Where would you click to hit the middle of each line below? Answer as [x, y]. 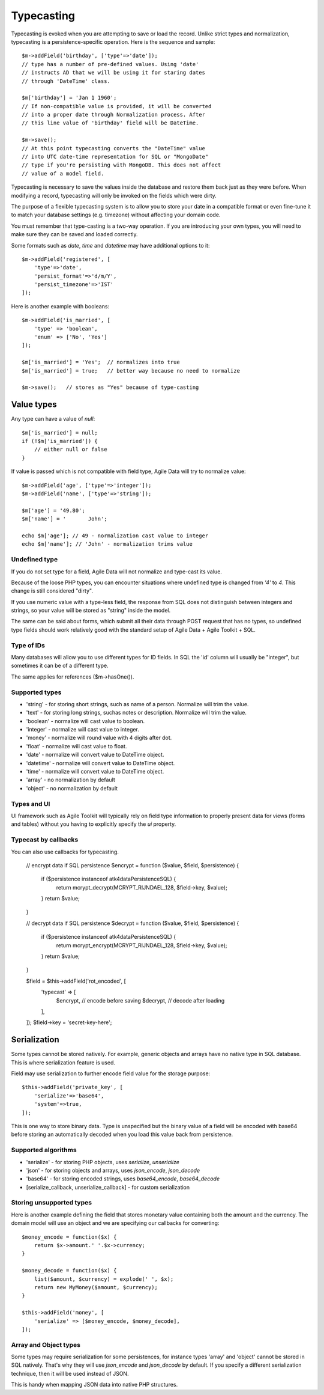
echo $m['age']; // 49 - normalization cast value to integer [115, 536]
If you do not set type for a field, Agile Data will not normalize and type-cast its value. [116, 572]
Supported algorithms [44, 1150]
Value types [34, 405]
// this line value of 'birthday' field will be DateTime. [110, 123]
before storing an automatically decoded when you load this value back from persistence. [122, 1134]
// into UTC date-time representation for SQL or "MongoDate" [115, 157]
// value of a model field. [63, 173]
